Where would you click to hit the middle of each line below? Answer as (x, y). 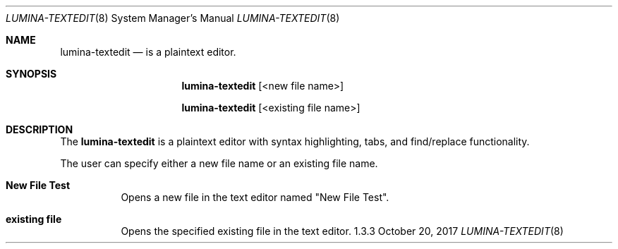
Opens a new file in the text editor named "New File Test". (255, 197)
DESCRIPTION (40, 129)
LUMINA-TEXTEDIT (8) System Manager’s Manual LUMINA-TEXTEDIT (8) (173, 18)
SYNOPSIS (31, 74)
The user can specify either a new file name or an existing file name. (219, 163)
